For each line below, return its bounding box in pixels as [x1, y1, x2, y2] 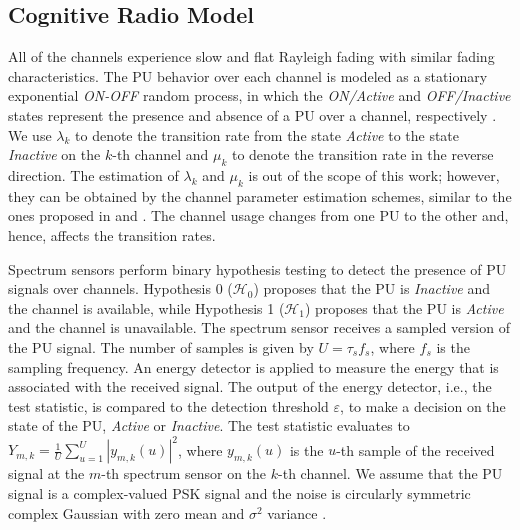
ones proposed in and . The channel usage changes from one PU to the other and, [8, 205, 509, 226]
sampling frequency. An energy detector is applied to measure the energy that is [8, 356, 499, 377]
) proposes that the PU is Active [304, 297, 504, 318]
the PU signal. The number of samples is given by [8, 336, 314, 357]
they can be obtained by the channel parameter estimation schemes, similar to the [8, 185, 512, 206]
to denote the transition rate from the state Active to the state [75, 124, 460, 145]
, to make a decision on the [340, 395, 506, 416]
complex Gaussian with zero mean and [8, 502, 245, 523]
